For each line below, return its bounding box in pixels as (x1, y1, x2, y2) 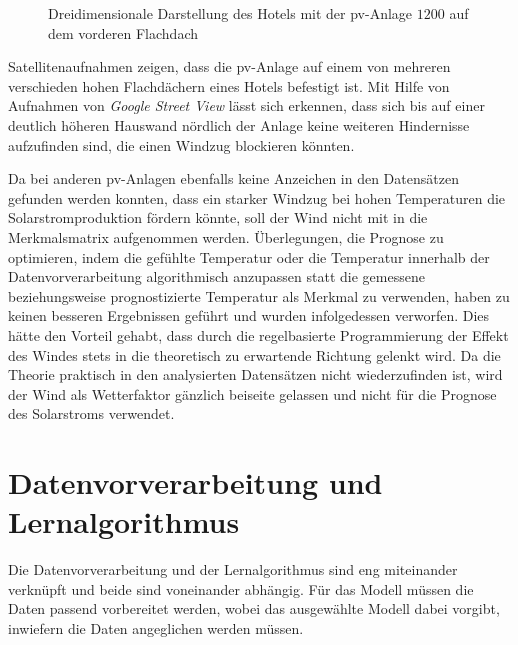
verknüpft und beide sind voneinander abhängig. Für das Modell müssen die (8, 578, 474, 599)
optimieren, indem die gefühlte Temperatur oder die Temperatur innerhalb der (8, 246, 490, 267)
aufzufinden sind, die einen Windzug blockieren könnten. (8, 134, 355, 155)
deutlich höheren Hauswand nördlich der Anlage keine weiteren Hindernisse (8, 114, 470, 135)
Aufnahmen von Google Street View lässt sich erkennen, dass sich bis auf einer (8, 95, 485, 116)
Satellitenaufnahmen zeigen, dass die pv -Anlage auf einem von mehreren (8, 56, 451, 77)
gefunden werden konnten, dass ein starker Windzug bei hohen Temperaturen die (8, 187, 506, 208)
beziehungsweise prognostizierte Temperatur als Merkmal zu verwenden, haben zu (8, 285, 510, 306)
